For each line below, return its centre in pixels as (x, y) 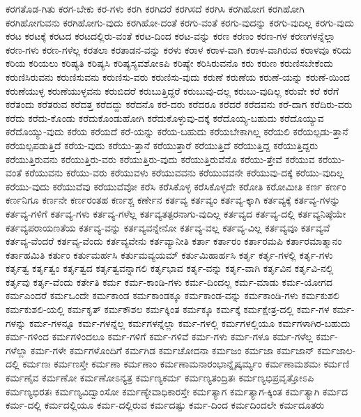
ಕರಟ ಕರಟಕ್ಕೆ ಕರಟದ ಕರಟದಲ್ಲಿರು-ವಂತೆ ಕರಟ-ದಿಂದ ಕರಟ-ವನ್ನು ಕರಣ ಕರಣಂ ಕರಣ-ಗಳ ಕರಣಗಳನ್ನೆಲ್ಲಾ (170, 36)
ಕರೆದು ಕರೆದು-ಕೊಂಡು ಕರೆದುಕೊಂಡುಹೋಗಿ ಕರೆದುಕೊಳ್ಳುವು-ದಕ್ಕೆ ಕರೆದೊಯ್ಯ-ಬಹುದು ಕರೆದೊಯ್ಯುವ (165, 117)
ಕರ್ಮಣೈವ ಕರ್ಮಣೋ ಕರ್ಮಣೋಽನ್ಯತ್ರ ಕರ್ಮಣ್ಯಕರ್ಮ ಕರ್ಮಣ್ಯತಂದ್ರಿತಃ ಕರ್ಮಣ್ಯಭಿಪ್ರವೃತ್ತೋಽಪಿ (160, 378)
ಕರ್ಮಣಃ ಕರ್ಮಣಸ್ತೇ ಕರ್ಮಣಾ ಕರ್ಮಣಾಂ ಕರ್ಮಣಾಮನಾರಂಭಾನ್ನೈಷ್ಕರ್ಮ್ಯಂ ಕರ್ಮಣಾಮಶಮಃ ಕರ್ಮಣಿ (186, 364)
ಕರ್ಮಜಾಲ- (337, 350)
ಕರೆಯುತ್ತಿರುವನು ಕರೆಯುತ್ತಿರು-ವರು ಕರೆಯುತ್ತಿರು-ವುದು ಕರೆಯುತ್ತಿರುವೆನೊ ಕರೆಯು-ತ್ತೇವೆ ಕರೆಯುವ (160, 159)
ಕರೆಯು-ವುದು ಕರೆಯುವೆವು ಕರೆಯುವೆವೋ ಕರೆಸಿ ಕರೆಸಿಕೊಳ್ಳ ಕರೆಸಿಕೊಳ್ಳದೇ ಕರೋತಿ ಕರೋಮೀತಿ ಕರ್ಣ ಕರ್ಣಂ (176, 186)
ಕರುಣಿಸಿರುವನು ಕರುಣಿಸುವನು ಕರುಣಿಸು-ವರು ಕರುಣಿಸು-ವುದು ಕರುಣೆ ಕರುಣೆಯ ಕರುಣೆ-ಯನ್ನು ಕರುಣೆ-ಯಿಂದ (178, 76)
